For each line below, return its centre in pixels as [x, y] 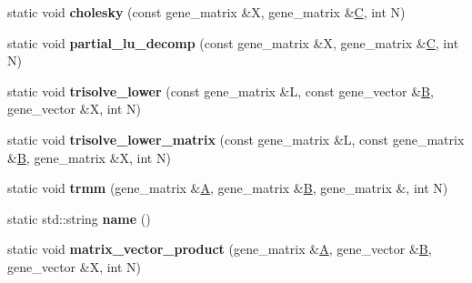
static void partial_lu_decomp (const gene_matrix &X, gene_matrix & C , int [233, 42]
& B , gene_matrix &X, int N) [89, 157]
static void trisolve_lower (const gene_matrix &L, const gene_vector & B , [221, 91]
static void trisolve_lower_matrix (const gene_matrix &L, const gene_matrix [236, 139]
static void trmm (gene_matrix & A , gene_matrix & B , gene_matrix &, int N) [228, 188]
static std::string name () [79, 218]
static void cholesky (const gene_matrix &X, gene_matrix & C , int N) [206, 12]
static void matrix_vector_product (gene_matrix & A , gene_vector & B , [220, 249]
